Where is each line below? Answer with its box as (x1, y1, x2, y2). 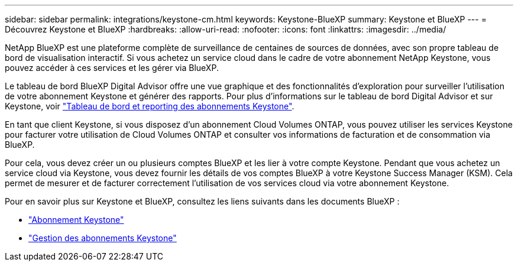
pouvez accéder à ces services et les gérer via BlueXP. (5, 63, 219, 73)
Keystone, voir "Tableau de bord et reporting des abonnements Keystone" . (5, 101, 294, 111)
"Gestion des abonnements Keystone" (28, 233, 177, 243)
